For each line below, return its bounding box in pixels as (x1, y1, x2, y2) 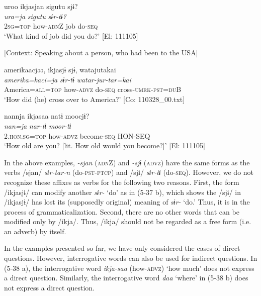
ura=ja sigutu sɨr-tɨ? (4, 11, 66, 21)
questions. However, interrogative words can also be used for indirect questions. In (4, 253, 257, 263)
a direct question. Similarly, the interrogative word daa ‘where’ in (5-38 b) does (4, 272, 248, 283)
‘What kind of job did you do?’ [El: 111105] (4, 30, 138, 41)
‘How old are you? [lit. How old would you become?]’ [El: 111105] (4, 140, 206, 151)
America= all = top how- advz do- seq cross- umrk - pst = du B (4, 84, 182, 94)
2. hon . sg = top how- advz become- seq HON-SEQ (4, 130, 150, 141)
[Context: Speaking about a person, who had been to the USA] (4, 47, 198, 58)
